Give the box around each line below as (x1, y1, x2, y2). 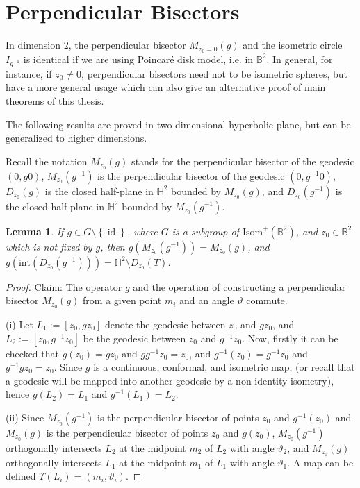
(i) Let (6, 317, 33, 332)
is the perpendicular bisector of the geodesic (97, 168, 285, 183)
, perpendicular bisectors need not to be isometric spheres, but (81, 66, 347, 81)
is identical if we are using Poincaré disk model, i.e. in (23, 51, 254, 66)
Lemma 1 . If (6, 224, 64, 238)
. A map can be (287, 455, 354, 469)
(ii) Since (6, 410, 44, 424)
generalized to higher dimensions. (6, 131, 147, 145)
